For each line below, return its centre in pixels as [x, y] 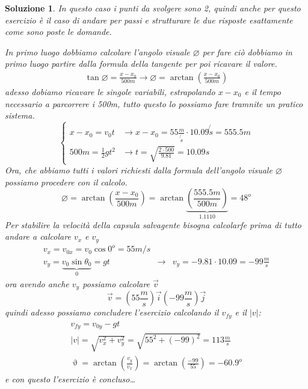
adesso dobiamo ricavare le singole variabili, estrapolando [110, 92]
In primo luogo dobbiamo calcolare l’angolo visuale [97, 51]
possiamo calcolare [116, 283]
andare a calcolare [38, 236]
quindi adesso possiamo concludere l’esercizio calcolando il [112, 312]
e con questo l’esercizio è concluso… [70, 379]
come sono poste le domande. [58, 32]
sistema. [20, 115]
